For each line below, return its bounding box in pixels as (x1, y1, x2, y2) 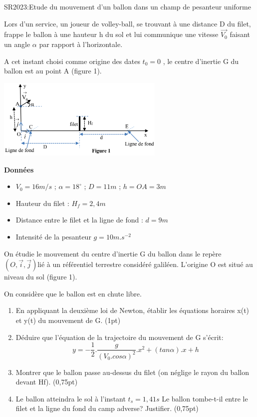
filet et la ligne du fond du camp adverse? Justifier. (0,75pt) (15, 403, 199, 413)
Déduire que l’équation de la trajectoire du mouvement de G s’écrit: (15, 331, 224, 342)
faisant (230, 29, 250, 39)
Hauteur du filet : (15, 197, 69, 208)
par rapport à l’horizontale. (39, 39, 123, 49)
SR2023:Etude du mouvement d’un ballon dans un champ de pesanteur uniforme (4, 1, 251, 11)
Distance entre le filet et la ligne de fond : (15, 214, 143, 225)
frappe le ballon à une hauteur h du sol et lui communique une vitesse (4, 29, 219, 39)
